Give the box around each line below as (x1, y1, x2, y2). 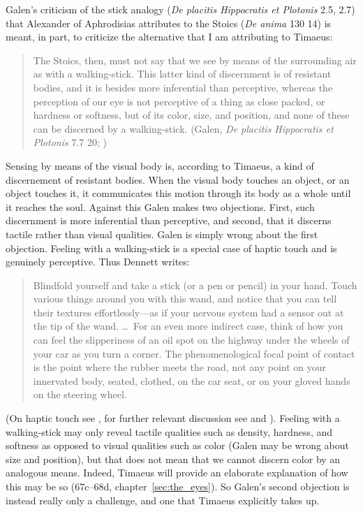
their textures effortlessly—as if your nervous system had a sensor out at (33, 305, 344, 319)
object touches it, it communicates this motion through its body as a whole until (6, 186, 351, 200)
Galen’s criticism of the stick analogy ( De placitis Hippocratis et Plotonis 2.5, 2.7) (6, 2, 355, 16)
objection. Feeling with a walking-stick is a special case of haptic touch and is (6, 240, 337, 255)
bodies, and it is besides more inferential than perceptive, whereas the (33, 80, 333, 94)
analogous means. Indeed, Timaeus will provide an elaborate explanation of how (6, 465, 348, 480)
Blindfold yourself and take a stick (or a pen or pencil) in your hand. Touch (33, 277, 357, 292)
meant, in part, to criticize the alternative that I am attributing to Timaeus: (6, 29, 333, 44)
